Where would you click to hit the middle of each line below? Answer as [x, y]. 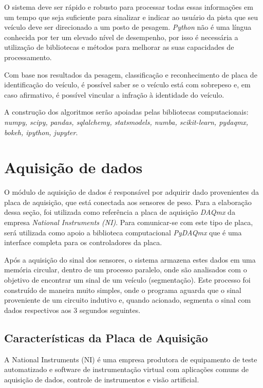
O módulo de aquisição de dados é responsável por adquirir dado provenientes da [132, 192]
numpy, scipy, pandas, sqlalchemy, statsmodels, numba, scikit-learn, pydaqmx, [126, 122]
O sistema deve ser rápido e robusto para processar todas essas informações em [129, 7]
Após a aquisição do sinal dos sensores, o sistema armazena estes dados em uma [130, 259]
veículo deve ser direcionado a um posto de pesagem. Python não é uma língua [128, 27]
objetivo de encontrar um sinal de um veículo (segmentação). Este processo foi [127, 280]
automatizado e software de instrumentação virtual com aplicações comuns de [126, 369]
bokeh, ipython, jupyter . [41, 132]
